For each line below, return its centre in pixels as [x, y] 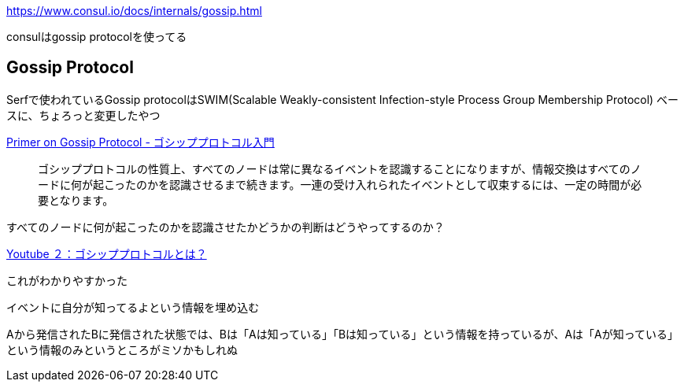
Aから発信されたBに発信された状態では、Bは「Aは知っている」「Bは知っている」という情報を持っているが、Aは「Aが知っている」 [343, 334]
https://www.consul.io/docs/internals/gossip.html [134, 11]
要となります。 [76, 200]
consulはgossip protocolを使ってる [97, 37]
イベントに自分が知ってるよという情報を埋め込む [133, 307]
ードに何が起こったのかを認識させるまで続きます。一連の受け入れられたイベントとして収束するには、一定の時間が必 [340, 184]
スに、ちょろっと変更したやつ [83, 115]
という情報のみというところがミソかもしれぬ [122, 349]
